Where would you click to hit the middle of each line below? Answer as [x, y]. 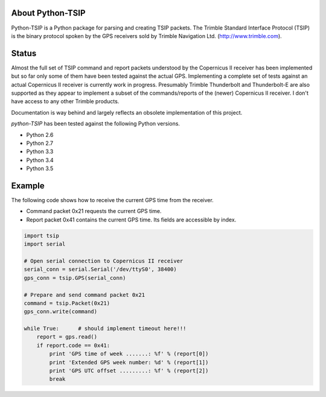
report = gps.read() [67, 337]
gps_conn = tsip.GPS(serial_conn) [75, 278]
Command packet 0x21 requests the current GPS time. [94, 211]
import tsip [42, 236]
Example [28, 186]
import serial [45, 244]
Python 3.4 [40, 160]
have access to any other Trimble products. [65, 101]
